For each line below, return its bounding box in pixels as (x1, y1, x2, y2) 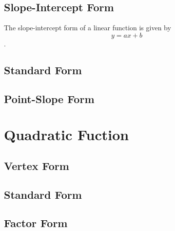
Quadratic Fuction (4, 125, 129, 145)
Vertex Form (4, 158, 69, 173)
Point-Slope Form (4, 91, 95, 106)
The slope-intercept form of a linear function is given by (4, 22, 171, 33)
